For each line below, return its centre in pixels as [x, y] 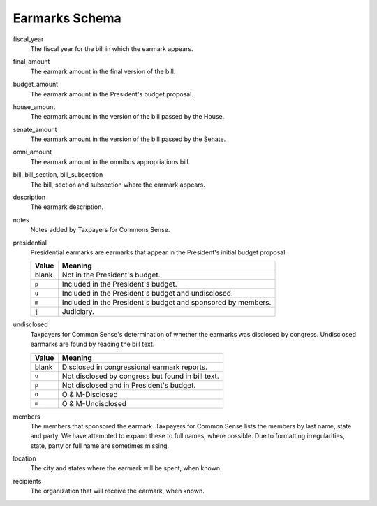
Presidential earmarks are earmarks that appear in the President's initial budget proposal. [159, 252]
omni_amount [32, 152]
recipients [27, 481]
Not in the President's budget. [111, 275]
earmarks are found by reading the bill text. [93, 344]
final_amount [31, 62]
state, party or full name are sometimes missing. [100, 446]
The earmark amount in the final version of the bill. [103, 71]
